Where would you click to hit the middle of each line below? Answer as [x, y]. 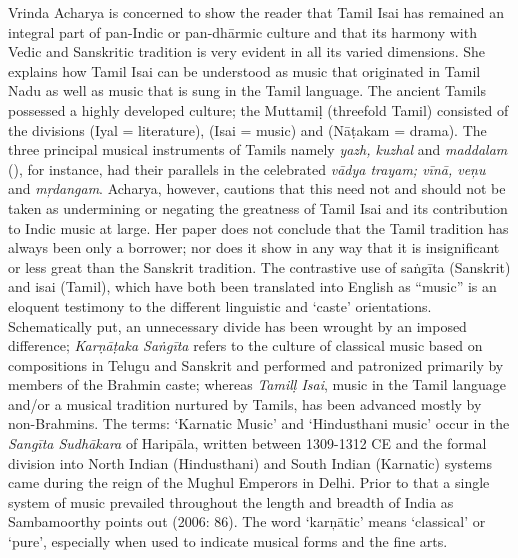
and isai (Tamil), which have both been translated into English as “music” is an [252, 286]
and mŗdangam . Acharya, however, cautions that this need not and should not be [257, 188]
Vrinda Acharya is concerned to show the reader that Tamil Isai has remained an [256, 12]
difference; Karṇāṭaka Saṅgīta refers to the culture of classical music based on [245, 345]
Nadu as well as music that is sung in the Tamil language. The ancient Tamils [247, 90]
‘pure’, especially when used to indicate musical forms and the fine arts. [228, 541]
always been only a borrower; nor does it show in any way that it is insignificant [254, 247]
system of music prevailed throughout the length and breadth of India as [231, 501]
